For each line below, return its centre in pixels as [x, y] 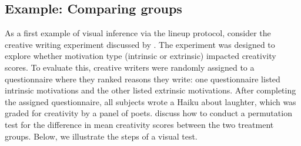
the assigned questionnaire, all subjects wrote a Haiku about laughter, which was [150, 101]
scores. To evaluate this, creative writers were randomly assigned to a [130, 67]
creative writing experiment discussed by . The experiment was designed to [140, 44]
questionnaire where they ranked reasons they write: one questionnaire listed [143, 79]
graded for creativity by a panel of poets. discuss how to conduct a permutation [148, 113]
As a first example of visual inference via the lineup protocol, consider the [138, 33]
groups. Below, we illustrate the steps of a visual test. [101, 136]
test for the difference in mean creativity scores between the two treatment [139, 124]
